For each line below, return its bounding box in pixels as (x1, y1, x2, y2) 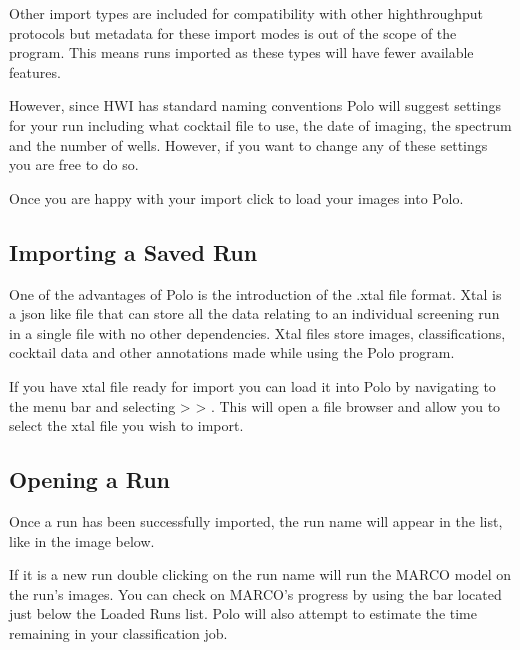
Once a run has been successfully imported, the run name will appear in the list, (9, 510, 503, 531)
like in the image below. (9, 530, 155, 551)
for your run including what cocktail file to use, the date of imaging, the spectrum (9, 114, 512, 135)
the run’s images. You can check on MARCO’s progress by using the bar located (9, 583, 502, 604)
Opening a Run (9, 464, 171, 495)
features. (9, 61, 61, 82)
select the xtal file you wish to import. (9, 415, 244, 436)
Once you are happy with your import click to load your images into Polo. (9, 187, 464, 208)
